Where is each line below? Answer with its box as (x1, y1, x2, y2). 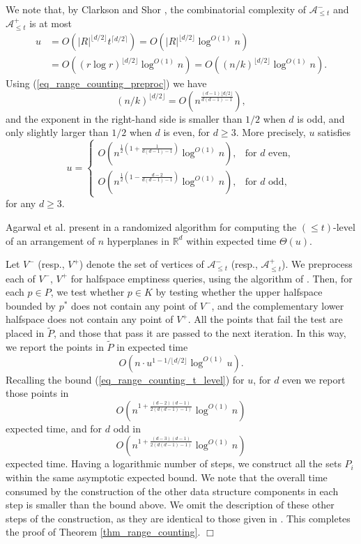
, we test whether (50, 285, 125, 299)
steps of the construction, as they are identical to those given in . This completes (6, 511, 351, 525)
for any (6, 196, 36, 211)
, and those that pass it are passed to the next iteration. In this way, (53, 326, 346, 340)
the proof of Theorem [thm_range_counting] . (6, 524, 201, 539)
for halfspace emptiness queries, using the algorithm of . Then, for (70, 271, 353, 285)
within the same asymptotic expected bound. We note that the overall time (6, 470, 328, 484)
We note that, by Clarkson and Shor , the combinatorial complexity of (6, 2, 307, 16)
